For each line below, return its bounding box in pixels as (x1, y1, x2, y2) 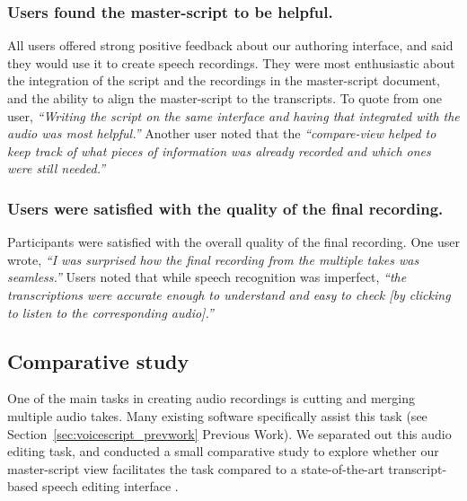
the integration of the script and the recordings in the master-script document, (7, 71, 440, 90)
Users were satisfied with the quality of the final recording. (7, 197, 444, 219)
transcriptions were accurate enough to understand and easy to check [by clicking (7, 285, 451, 303)
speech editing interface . (41, 477, 179, 496)
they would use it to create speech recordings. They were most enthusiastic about (7, 53, 455, 72)
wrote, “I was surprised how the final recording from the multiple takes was (7, 250, 419, 268)
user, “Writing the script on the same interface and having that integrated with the (7, 106, 460, 125)
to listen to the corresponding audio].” (7, 303, 214, 321)
